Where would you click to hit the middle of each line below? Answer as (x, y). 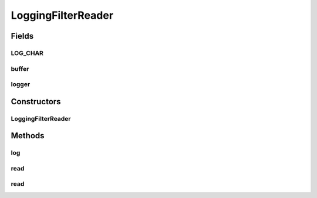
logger (21, 84)
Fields (22, 36)
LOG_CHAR (27, 53)
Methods (28, 136)
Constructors (36, 102)
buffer (20, 69)
